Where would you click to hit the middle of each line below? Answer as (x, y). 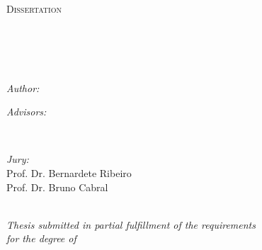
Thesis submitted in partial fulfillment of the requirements (131, 224)
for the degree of (41, 238)
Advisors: (27, 112)
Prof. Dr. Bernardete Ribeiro (69, 172)
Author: (23, 87)
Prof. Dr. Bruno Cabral (57, 187)
